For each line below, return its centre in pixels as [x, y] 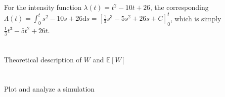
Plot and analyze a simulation [49, 88]
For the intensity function [43, 7]
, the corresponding [179, 7]
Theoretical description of [43, 59]
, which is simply [196, 18]
